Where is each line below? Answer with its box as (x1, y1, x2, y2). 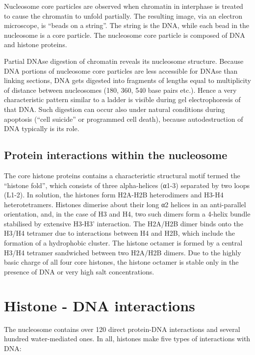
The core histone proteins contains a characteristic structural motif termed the (4, 170, 240, 180)
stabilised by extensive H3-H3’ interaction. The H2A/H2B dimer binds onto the (4, 218, 243, 228)
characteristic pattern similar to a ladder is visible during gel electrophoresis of (4, 94, 241, 105)
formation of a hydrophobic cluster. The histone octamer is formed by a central (4, 238, 243, 248)
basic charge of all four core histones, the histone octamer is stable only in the (4, 257, 239, 267)
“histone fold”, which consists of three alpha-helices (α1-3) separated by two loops (4, 180, 250, 190)
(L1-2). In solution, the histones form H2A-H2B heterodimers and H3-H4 (4, 190, 224, 200)
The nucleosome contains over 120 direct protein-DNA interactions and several (4, 324, 240, 334)
